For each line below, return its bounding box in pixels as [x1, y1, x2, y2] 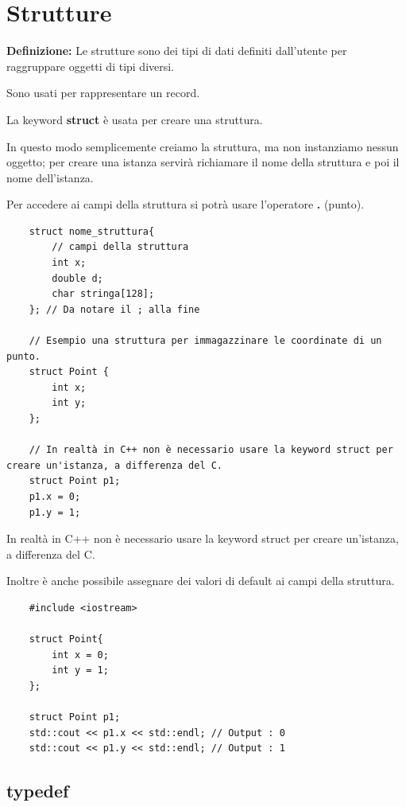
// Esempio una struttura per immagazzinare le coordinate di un [29, 335, 382, 347]
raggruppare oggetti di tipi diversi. [6, 57, 175, 74]
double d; [52, 272, 103, 284]
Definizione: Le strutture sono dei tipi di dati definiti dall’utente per [6, 42, 347, 59]
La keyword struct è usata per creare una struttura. [6, 111, 263, 127]
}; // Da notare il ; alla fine [29, 303, 200, 315]
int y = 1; [52, 665, 109, 676]
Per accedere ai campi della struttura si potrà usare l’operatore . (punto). [6, 196, 365, 212]
